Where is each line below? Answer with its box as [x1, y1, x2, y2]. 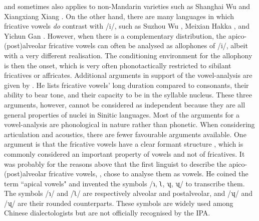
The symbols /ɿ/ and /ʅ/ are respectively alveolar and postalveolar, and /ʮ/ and [4, 188, 252, 198]
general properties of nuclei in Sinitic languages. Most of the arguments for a [4, 109, 239, 120]
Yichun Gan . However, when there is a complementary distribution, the [4, 30, 226, 41]
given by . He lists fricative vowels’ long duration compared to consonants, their [4, 79, 249, 90]
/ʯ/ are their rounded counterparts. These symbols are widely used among [4, 197, 233, 208]
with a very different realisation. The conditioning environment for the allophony [4, 50, 252, 60]
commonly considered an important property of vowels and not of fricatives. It [4, 148, 245, 159]
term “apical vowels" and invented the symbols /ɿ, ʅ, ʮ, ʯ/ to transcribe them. [4, 178, 245, 188]
